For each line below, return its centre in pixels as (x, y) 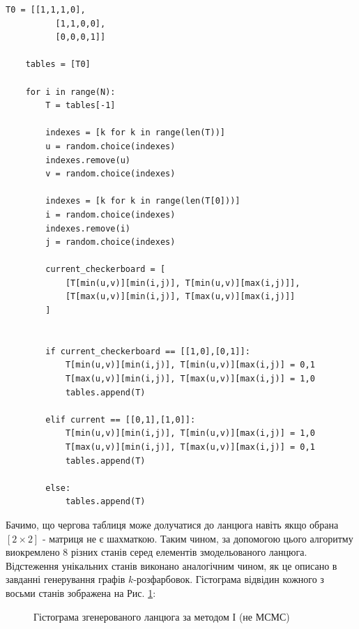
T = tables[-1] (81, 106)
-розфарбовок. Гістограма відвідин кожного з (229, 579)
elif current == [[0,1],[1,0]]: (121, 419)
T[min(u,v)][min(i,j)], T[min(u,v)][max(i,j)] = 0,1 (190, 365)
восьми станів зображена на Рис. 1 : (81, 592)
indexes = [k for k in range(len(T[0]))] (143, 201)
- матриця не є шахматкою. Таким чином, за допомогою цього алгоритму (198, 538)
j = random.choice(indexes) (110, 242)
